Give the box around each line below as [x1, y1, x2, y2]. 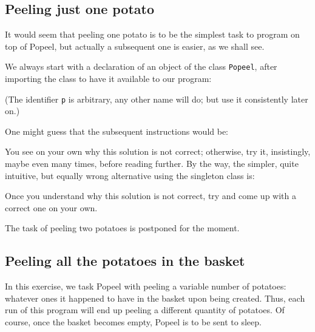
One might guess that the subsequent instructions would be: [5, 124, 229, 137]
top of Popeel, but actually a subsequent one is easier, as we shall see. [5, 39, 265, 52]
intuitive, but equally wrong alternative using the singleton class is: [5, 169, 255, 181]
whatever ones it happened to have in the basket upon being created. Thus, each [5, 291, 305, 304]
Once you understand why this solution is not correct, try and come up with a [5, 189, 296, 202]
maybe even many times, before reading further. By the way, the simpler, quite [5, 157, 299, 170]
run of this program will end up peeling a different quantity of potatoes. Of [5, 303, 285, 316]
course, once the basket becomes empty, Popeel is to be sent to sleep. [5, 316, 262, 328]
